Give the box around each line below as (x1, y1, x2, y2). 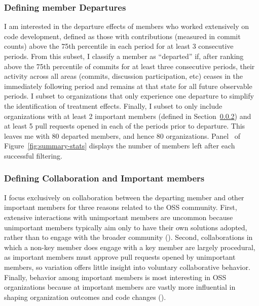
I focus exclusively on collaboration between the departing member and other (4, 192, 244, 202)
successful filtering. (4, 150, 62, 161)
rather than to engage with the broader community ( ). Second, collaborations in (4, 232, 253, 242)
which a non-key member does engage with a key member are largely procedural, (4, 241, 255, 252)
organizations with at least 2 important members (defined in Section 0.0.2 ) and (4, 110, 251, 121)
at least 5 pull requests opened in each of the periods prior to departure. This (4, 120, 245, 131)
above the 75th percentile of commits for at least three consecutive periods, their (4, 60, 255, 71)
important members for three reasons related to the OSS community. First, (4, 202, 237, 212)
